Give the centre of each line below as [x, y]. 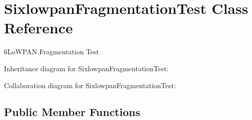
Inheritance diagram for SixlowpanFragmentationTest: [86, 68]
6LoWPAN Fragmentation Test [52, 52]
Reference [39, 28]
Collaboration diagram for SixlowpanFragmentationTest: [90, 85]
